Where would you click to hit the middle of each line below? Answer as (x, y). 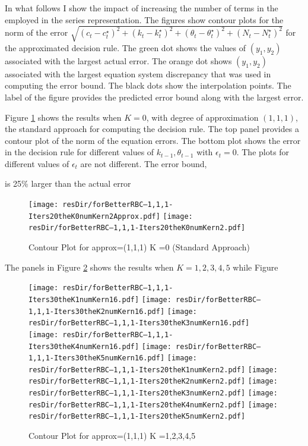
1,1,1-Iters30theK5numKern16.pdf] (97, 358)
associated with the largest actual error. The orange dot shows (118, 60)
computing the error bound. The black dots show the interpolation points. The (148, 85)
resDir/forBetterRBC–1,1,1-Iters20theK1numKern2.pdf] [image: (153, 370)
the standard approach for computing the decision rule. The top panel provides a (152, 129)
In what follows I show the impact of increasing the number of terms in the (142, 8)
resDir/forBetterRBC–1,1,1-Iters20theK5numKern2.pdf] (137, 417)
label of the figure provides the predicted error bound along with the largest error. (154, 97)
